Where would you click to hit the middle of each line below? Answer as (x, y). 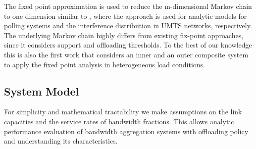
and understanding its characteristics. (61, 141)
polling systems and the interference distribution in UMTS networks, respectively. (128, 25)
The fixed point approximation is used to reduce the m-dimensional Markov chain (128, 6)
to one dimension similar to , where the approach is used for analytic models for (126, 16)
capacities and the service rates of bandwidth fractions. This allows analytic (119, 121)
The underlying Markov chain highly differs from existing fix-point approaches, (124, 35)
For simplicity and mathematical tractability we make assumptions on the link (123, 112)
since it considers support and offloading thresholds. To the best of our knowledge (128, 45)
